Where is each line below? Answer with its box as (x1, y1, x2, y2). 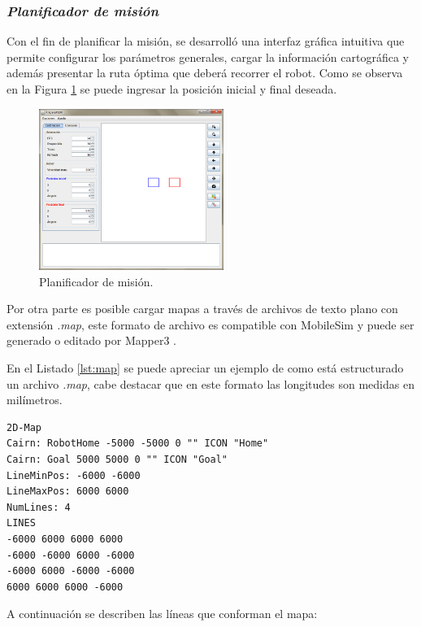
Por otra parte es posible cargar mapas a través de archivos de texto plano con (7, 300, 398, 317)
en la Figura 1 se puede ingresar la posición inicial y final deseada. (7, 81, 337, 97)
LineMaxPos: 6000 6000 (7, 485, 129, 498)
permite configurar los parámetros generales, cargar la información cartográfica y (7, 48, 409, 65)
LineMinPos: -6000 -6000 (7, 469, 141, 481)
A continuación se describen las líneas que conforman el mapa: (7, 605, 318, 622)
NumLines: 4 (7, 501, 71, 513)
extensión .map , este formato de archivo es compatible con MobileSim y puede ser (7, 316, 414, 333)
